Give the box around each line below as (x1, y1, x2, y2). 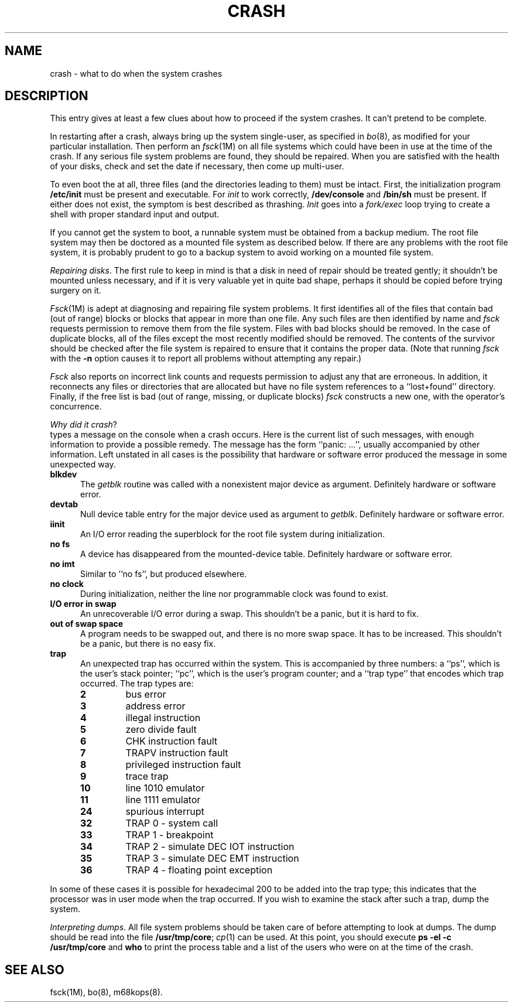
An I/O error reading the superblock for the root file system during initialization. (80, 529, 385, 540)
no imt (50, 559, 75, 569)
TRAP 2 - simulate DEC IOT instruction (125, 841, 295, 853)
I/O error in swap (50, 599, 117, 609)
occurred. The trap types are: (80, 678, 194, 689)
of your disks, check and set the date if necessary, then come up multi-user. (50, 161, 344, 172)
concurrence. (50, 401, 102, 412)
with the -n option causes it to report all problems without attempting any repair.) (50, 353, 362, 364)
